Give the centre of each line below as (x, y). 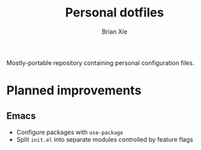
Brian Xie (115, 32)
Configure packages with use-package (70, 132)
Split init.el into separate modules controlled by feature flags (105, 139)
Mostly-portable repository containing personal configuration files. (100, 62)
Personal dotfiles (115, 13)
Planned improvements (74, 91)
